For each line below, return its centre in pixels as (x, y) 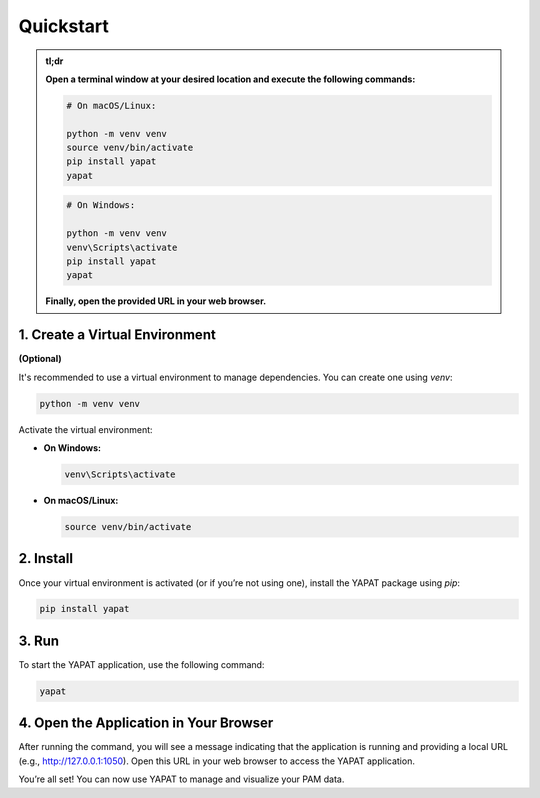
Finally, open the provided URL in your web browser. (156, 301)
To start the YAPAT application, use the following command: (141, 664)
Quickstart (64, 26)
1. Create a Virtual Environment (117, 335)
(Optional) (40, 359)
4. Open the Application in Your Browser (146, 723)
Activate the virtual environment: (86, 429)
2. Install (46, 558)
